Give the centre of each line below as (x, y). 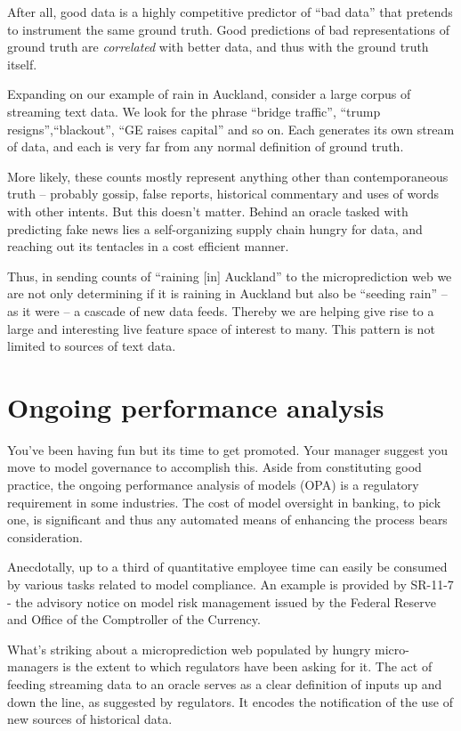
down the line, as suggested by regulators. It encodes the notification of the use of (230, 701)
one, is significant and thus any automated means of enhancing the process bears (227, 520)
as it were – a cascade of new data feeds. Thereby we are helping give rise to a (221, 310)
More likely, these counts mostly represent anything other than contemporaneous (228, 176)
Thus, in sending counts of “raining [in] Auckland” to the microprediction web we (230, 276)
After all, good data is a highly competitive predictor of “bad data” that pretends (230, 12)
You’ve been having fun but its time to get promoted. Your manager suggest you (228, 449)
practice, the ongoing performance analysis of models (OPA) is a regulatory (213, 484)
